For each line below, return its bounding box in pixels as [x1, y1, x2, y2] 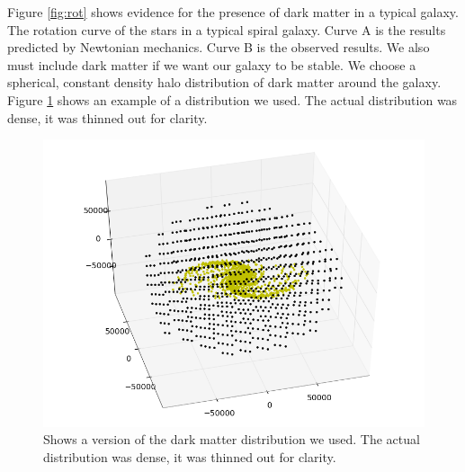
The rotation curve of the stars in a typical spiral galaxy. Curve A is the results [7, 20, 446, 39]
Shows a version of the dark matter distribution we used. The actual [43, 430, 420, 449]
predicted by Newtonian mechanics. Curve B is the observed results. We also [7, 38, 430, 57]
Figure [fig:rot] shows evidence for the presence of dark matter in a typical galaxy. [7, 3, 459, 21]
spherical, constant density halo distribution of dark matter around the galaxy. [7, 73, 442, 92]
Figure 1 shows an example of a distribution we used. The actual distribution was [7, 90, 458, 109]
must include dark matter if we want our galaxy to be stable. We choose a [7, 55, 416, 74]
